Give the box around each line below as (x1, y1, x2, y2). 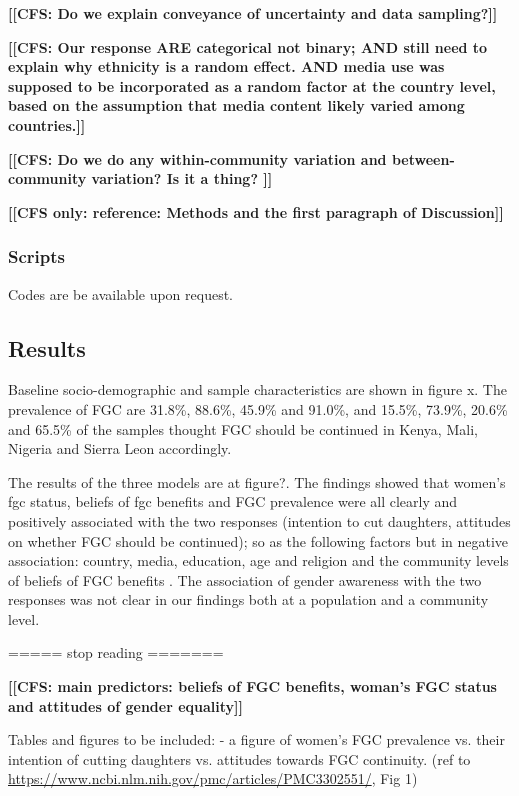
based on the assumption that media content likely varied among (8, 95, 465, 116)
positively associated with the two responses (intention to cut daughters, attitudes (8, 510, 511, 531)
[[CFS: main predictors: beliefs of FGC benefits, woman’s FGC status (8, 676, 497, 697)
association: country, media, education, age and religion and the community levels (8, 550, 509, 571)
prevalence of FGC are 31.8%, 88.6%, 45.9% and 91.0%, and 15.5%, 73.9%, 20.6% (8, 398, 508, 419)
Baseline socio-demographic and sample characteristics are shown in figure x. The (8, 379, 507, 400)
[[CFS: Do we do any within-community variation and (8, 148, 387, 169)
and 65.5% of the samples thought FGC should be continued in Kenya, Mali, (8, 418, 478, 439)
